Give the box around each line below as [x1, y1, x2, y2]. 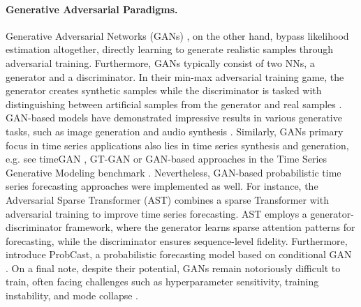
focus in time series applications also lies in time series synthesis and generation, [6, 137, 349, 152]
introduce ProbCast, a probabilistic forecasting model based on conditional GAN [6, 247, 352, 262]
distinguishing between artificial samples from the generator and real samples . [6, 96, 342, 111]
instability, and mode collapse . [6, 288, 138, 303]
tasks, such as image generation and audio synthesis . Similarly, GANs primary [6, 123, 344, 138]
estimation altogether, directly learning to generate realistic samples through [6, 42, 334, 57]
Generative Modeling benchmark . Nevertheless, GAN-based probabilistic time [6, 165, 341, 179]
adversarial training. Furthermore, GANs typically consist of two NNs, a [6, 55, 315, 70]
